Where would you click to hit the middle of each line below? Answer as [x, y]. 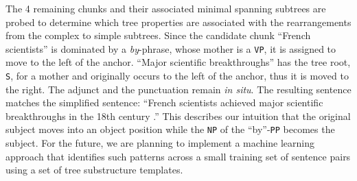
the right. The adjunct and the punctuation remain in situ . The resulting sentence [178, 89]
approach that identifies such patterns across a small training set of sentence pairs [178, 156]
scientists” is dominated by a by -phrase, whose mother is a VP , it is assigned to [171, 48]
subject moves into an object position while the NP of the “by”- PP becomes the [170, 129]
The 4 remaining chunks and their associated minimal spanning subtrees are [166, 8]
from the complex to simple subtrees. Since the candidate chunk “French [158, 35]
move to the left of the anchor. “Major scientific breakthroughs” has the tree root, [178, 62]
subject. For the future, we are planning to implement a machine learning [160, 143]
